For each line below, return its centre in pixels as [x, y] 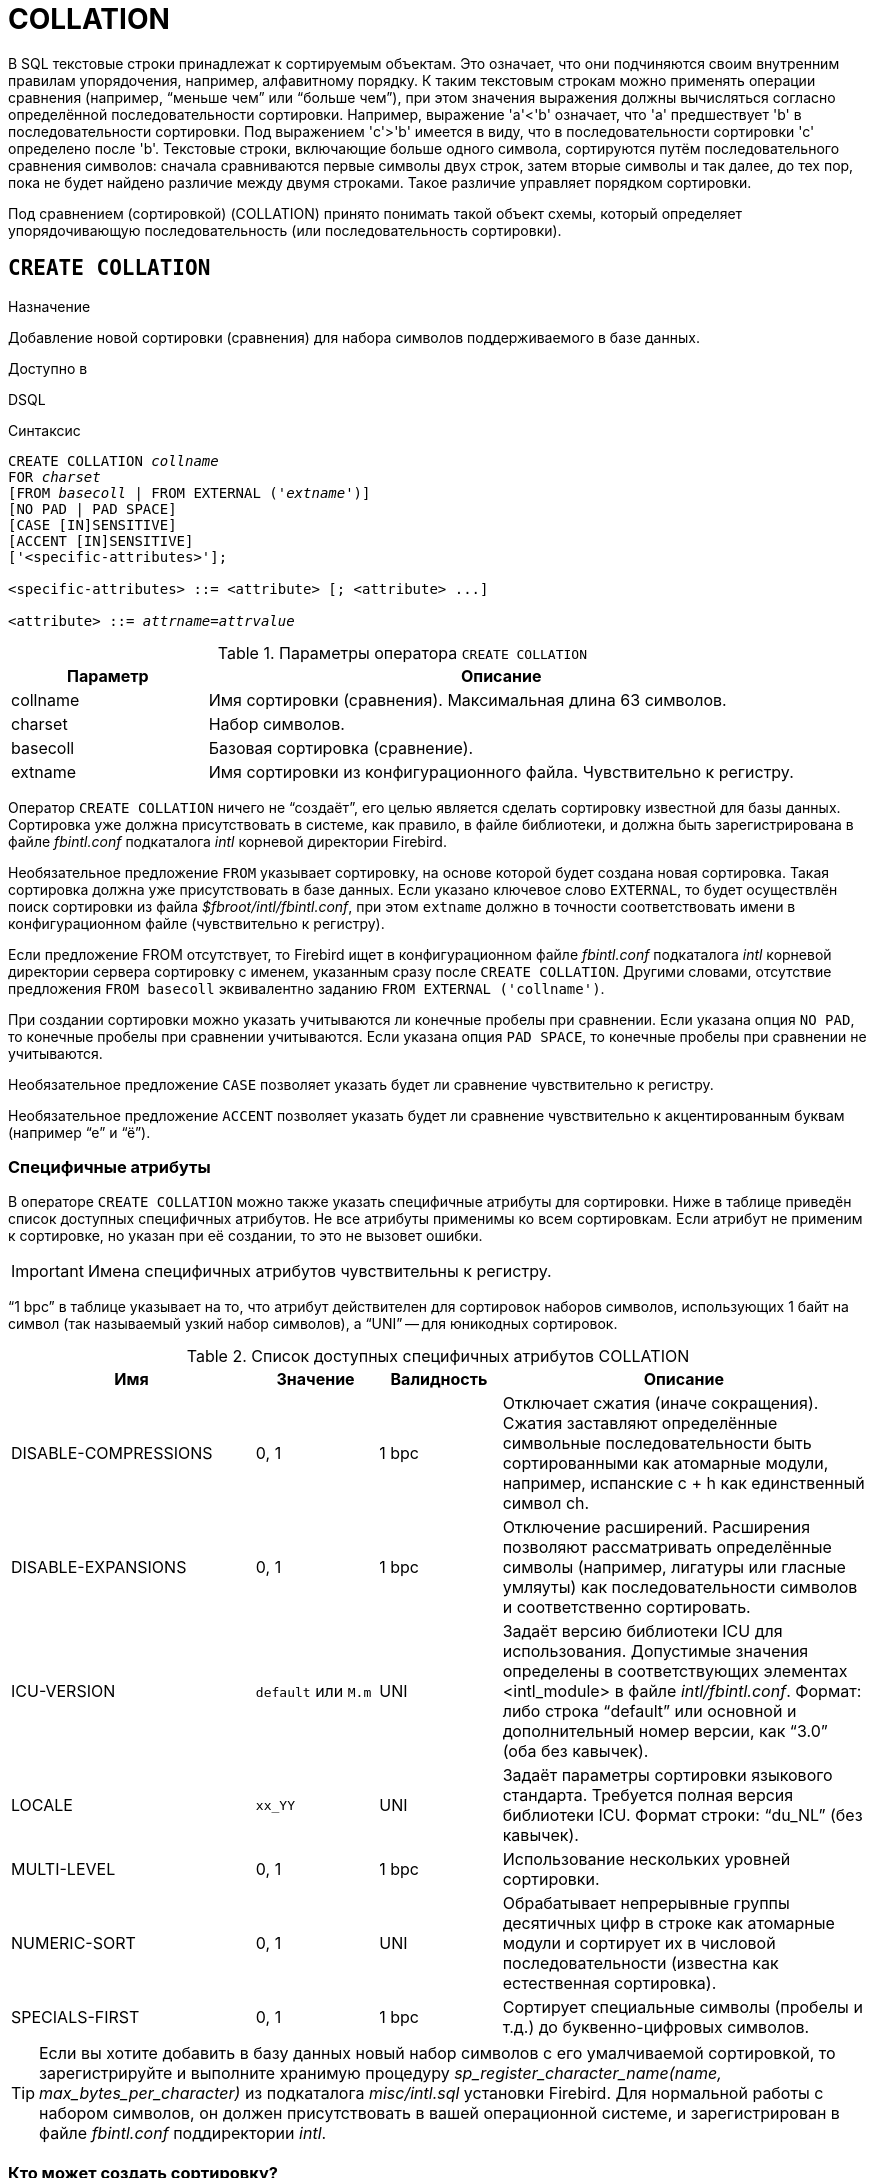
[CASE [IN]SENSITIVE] [92, 524]
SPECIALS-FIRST [75, 2017]
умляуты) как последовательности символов [680, 1587]
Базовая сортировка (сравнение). [341, 747]
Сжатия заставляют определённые [640, 1423]
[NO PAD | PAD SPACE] [92, 508]
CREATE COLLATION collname [113, 460]
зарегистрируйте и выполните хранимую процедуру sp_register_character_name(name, [380, 2073]
